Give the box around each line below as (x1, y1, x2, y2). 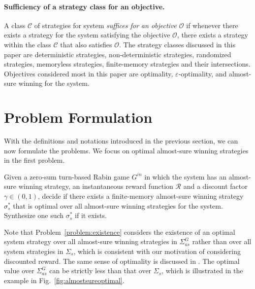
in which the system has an (144, 171, 226, 181)
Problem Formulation (4, 107, 153, 127)
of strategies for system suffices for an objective (34, 20, 177, 30)
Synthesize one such (4, 210, 64, 220)
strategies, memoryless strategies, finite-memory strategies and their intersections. (4, 59, 251, 69)
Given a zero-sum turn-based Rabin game (4, 171, 129, 181)
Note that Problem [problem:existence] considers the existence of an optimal (4, 226, 235, 237)
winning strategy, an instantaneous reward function (18, 181, 173, 191)
